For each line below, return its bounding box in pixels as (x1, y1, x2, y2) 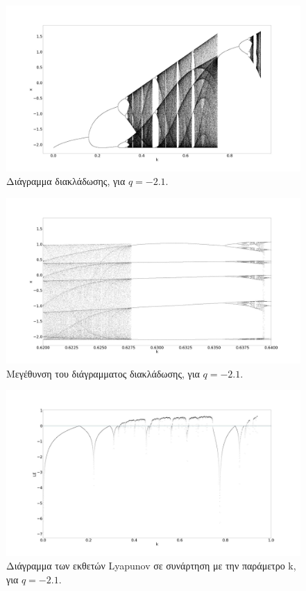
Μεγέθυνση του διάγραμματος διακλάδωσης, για (6, 366, 200, 380)
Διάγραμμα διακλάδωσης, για (6, 174, 126, 188)
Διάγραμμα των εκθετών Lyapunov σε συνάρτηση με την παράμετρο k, (6, 558, 296, 573)
